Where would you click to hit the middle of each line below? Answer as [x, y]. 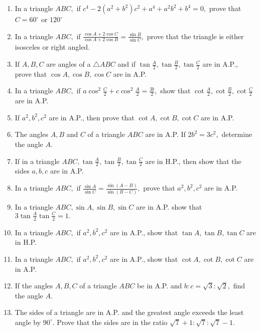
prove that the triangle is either [195, 36]
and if [126, 64]
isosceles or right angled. [52, 47]
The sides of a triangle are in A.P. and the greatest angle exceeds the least [129, 312]
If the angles [34, 286]
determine [237, 134]
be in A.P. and [160, 286]
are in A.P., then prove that [92, 117]
